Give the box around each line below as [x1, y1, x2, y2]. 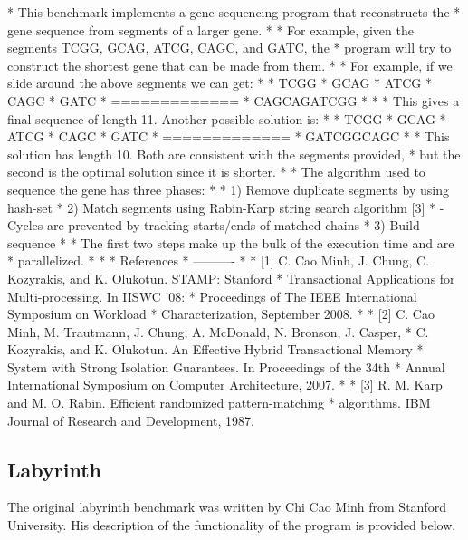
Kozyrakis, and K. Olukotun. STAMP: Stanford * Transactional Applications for [7, 268, 455, 287]
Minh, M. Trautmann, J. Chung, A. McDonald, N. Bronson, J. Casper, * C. [7, 322, 429, 341]
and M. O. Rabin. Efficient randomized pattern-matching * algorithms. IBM [7, 393, 431, 412]
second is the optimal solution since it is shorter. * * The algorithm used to [7, 162, 425, 181]
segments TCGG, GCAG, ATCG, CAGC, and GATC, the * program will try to [7, 38, 452, 57]
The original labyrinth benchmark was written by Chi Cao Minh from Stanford [7, 497, 446, 516]
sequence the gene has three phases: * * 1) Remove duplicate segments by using [7, 179, 449, 198]
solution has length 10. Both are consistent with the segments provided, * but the [7, 144, 461, 163]
